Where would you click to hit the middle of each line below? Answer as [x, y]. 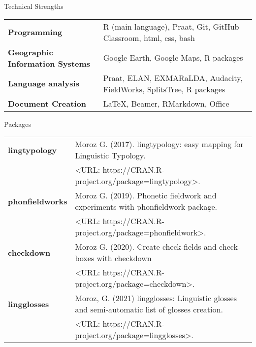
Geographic [31, 52]
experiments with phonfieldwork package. [146, 207]
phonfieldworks [38, 201]
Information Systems [49, 63]
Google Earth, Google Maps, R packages [173, 58]
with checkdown [124, 258]
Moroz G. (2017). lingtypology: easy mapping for [159, 144]
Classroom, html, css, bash [149, 38]
